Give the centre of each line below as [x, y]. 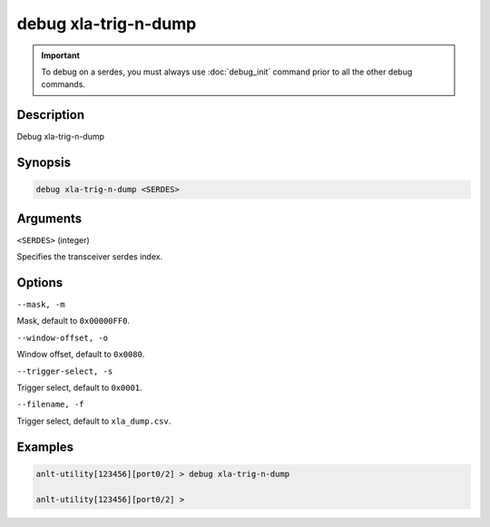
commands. [64, 84]
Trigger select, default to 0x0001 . [79, 387]
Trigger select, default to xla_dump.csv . [94, 421]
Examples [45, 447]
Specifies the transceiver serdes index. [90, 257]
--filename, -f [51, 405]
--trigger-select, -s [65, 371]
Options [40, 283]
